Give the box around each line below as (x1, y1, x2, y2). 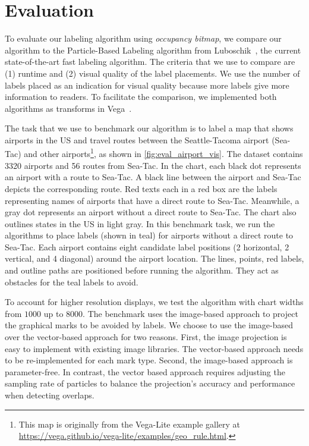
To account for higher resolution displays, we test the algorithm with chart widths (5, 296, 304, 308)
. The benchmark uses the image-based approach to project (83, 307, 298, 319)
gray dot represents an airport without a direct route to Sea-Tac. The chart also (5, 206, 297, 218)
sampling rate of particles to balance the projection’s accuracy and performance (5, 377, 295, 390)
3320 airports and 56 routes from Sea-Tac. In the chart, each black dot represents (5, 159, 301, 171)
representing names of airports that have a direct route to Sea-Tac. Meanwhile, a (5, 194, 299, 206)
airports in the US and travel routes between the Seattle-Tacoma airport (5, 133, 269, 146)
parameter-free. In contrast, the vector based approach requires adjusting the (5, 365, 285, 378)
